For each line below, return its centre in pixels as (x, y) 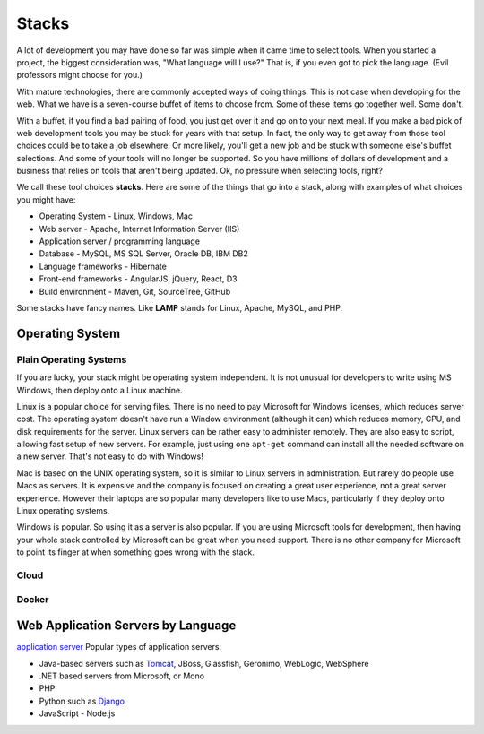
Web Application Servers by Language (126, 626)
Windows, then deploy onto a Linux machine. (99, 390)
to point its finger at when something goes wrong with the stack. (135, 552)
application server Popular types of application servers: (119, 647)
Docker (33, 599)
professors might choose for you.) (80, 75)
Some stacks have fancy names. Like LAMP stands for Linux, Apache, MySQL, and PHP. (180, 307)
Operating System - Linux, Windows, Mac (116, 216)
